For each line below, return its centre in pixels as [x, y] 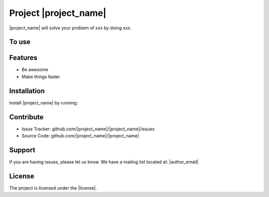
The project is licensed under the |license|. [53, 188]
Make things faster [41, 77]
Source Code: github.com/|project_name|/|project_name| [80, 136]
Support [22, 150]
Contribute [26, 117]
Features [23, 58]
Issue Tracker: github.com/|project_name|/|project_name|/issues [88, 129]
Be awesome [35, 70]
